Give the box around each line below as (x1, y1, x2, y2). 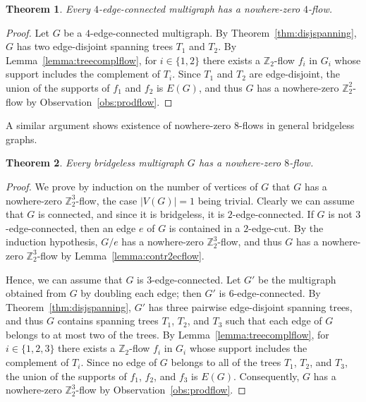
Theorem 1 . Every (6, 1, 91, 16)
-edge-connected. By (233, 286, 321, 300)
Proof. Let (6, 25, 49, 39)
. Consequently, (233, 368, 300, 383)
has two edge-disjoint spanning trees (16, 39, 173, 54)
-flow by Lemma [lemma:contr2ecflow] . (37, 248, 205, 262)
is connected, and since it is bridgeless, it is (38, 207, 225, 221)
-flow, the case (75, 193, 138, 207)
